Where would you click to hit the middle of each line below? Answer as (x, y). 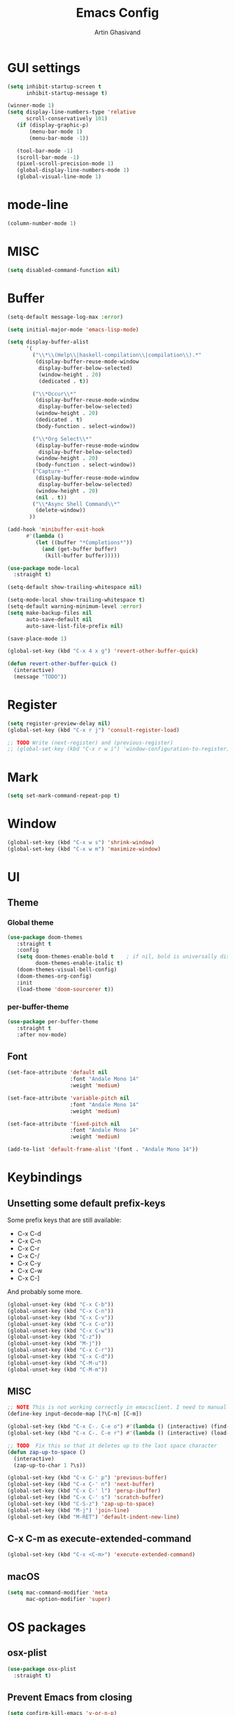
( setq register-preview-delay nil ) (59, 723)
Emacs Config (117, 13)
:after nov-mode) (42, 1034)
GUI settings (44, 67)
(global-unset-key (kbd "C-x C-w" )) (60, 1330)
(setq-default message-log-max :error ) (65, 317)
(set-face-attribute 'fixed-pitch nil (64, 1124)
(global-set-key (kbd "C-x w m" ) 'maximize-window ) (84, 849)
